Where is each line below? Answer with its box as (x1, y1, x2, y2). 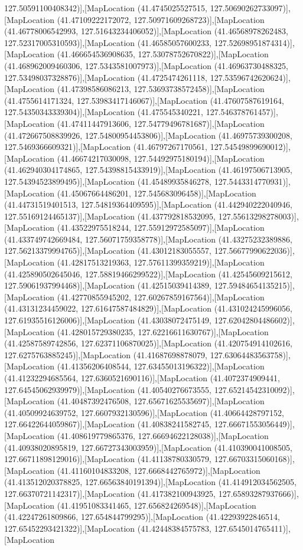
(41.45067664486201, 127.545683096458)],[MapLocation (57, 186, 256, 199)
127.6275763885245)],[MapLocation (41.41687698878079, (4, 348, 208, 361)
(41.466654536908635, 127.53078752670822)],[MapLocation (57, 48, 269, 60)
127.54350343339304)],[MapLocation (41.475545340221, (4, 106, 204, 118)
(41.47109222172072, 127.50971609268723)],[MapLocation (57, 13, 265, 25)
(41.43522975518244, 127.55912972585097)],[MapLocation (57, 221, 265, 234)
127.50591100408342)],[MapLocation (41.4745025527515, (4, 2, 208, 14)
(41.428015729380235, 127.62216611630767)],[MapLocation (57, 325, 269, 338)
